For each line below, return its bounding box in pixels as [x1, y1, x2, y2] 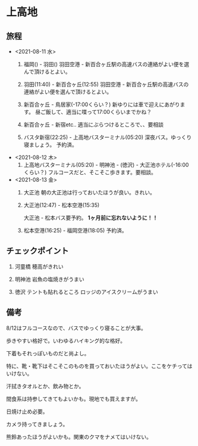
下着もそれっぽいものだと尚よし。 [6, 349, 90, 357]
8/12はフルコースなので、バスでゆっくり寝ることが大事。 [6, 324, 147, 332]
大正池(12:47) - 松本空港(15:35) [23, 202, 100, 209]
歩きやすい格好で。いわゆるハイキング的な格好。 [6, 337, 126, 344]
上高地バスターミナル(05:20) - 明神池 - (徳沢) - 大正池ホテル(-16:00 [23, 162, 189, 168]
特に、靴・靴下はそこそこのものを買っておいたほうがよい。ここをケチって [6, 362, 187, 370]
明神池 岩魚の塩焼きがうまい [14, 275, 84, 283]
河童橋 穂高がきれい [14, 263, 64, 270]
